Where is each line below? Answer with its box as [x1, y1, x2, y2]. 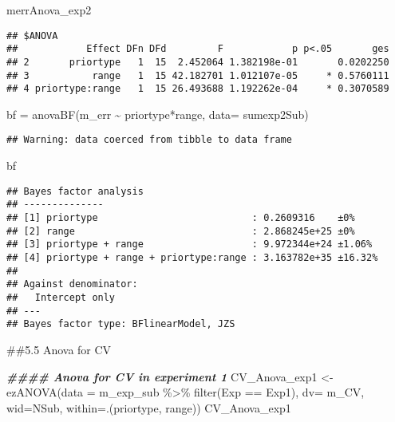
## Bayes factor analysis [6, 185, 144, 197]
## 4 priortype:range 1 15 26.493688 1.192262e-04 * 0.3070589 [6, 83, 389, 95]
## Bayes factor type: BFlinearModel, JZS [6, 318, 235, 330]
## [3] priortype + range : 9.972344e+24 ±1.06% [6, 239, 373, 250]
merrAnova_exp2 [6, 2, 92, 18]
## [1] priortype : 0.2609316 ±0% [6, 212, 355, 224]
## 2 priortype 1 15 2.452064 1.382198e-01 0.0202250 [6, 56, 389, 68]
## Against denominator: [6, 278, 138, 290]
